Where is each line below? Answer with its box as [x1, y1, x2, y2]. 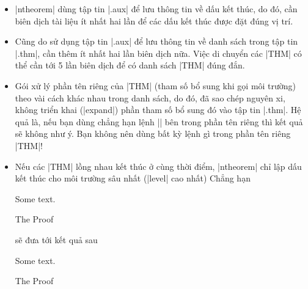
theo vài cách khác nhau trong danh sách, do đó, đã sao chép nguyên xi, [15, 91, 285, 104]
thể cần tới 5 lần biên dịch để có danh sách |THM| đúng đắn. [15, 59, 245, 71]
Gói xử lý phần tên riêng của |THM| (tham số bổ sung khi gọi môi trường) [15, 79, 296, 92]
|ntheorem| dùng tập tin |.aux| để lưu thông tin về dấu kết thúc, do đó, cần [15, 2, 298, 15]
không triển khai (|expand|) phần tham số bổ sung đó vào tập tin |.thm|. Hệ [15, 103, 301, 116]
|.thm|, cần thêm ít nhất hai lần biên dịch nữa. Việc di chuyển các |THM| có [15, 46, 302, 59]
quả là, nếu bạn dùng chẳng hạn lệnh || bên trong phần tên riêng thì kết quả [15, 115, 303, 128]
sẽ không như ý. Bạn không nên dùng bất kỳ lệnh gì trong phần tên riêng [15, 127, 291, 140]
